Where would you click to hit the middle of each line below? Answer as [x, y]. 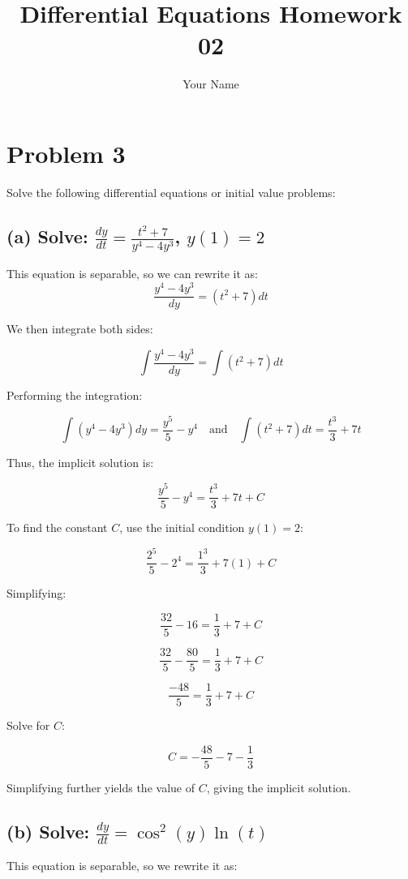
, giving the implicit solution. [279, 787]
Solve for [28, 725]
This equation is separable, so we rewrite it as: [122, 866]
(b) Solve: [48, 831]
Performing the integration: [75, 395]
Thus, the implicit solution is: [80, 463]
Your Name [211, 84]
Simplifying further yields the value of [101, 787]
